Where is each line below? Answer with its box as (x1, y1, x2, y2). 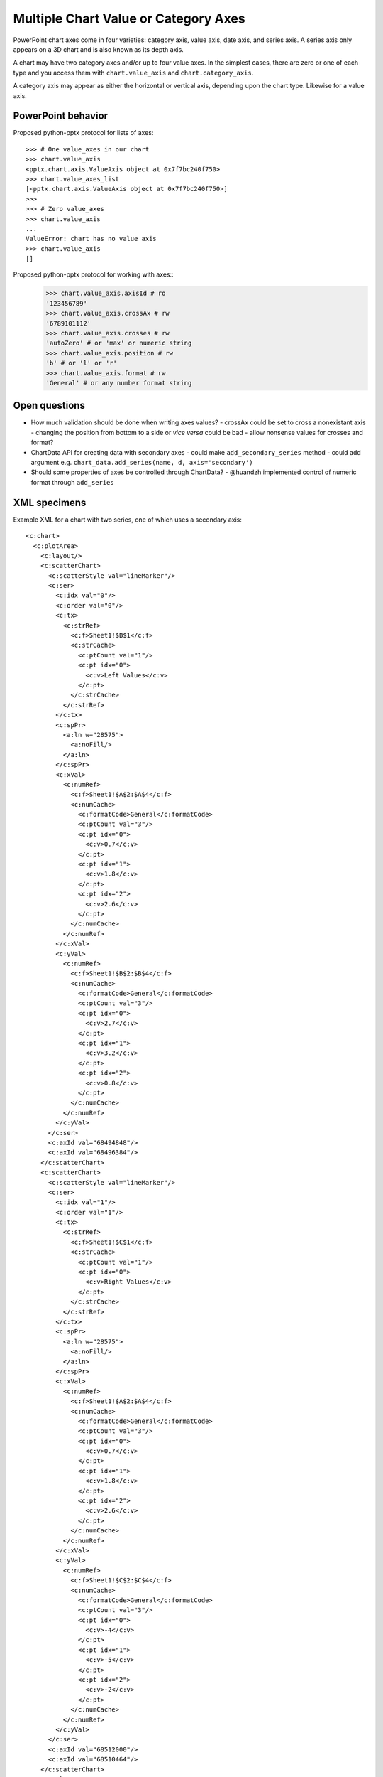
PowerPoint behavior (13, 110, 109, 122)
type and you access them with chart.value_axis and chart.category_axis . (13, 68, 254, 77)
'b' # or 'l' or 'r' (45, 359, 117, 367)
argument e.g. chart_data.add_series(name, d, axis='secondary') (30, 458, 253, 467)
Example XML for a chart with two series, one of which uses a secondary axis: (13, 515, 243, 524)
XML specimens (13, 496, 87, 508)
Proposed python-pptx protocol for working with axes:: (13, 270, 174, 279)
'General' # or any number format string (45, 379, 192, 387)
